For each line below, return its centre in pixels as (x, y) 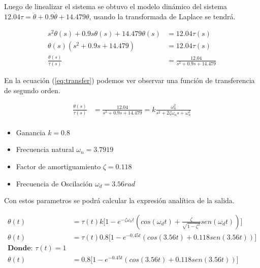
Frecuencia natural (45, 149)
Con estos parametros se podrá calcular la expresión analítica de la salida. (119, 200)
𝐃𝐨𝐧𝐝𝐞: (20, 248)
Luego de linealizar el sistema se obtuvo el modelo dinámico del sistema (116, 6)
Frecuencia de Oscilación (54, 183)
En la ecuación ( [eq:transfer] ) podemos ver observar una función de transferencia (129, 80)
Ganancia (31, 132)
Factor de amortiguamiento (58, 166)
